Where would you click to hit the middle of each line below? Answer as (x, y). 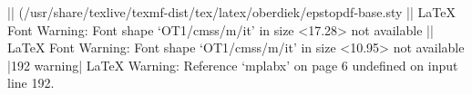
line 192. (31, 83)
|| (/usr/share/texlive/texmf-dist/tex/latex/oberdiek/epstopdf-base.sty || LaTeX (231, 12)
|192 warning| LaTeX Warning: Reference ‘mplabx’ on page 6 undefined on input (233, 65)
